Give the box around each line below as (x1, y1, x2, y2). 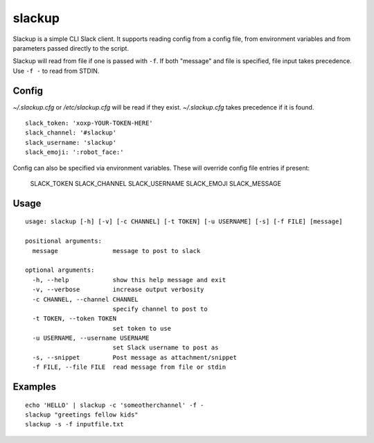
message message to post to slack (32, 247, 201, 254)
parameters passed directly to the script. (12, 44, 130, 52)
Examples (12, 381, 57, 393)
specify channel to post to (112, 305, 208, 313)
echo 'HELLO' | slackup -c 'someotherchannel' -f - (25, 401, 204, 409)
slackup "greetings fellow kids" (25, 411, 139, 419)
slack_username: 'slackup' (25, 139, 117, 146)
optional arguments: (25, 266, 95, 274)
